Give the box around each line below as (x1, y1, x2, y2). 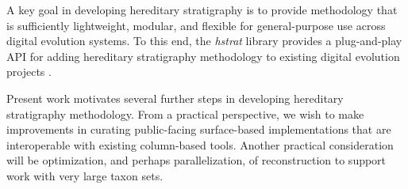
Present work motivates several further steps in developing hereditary (6, 89, 344, 106)
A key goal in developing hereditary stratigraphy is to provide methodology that (6, 2, 398, 17)
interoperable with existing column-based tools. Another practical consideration (6, 136, 394, 153)
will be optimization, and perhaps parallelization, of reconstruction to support (6, 152, 387, 168)
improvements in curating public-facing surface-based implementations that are (6, 121, 391, 138)
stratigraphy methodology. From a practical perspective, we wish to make (6, 105, 364, 122)
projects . (6, 63, 52, 80)
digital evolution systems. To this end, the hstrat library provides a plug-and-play (6, 32, 402, 49)
